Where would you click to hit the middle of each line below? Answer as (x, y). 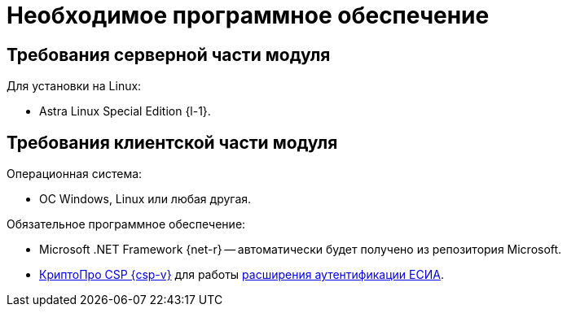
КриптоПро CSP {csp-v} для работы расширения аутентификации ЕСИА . (242, 275)
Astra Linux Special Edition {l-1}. (125, 111)
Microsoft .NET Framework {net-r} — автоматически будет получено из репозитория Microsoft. (301, 250)
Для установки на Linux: (74, 86)
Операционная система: (75, 174)
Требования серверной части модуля (169, 54)
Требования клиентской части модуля (172, 142)
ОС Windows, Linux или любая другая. (145, 199)
